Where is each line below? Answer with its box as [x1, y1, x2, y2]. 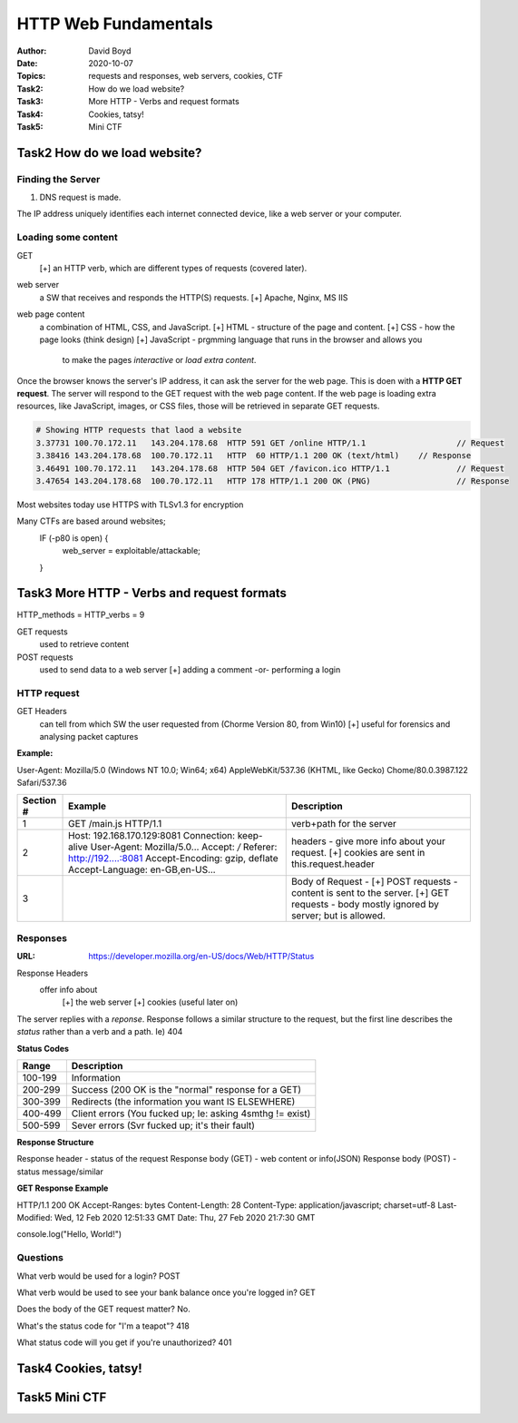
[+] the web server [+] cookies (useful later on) [62, 996, 239, 1007]
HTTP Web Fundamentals [16, 14, 213, 34]
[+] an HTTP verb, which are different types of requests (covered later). [39, 262, 308, 273]
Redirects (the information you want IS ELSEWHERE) [71, 1095, 296, 1108]
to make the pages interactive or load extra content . [62, 355, 257, 366]
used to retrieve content [39, 639, 130, 650]
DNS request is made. [39, 191, 122, 203]
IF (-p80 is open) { [39, 532, 109, 544]
